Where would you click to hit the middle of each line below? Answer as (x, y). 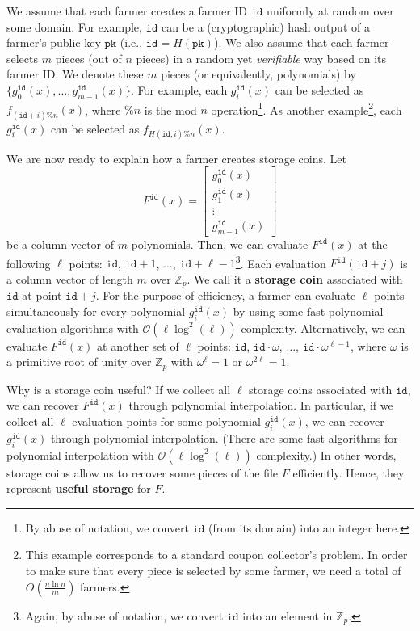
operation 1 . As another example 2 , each (307, 108)
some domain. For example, (74, 26)
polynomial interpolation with (80, 454)
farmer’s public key (54, 42)
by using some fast (279, 311)
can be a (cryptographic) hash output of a (265, 26)
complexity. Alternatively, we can (323, 328)
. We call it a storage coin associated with (295, 278)
